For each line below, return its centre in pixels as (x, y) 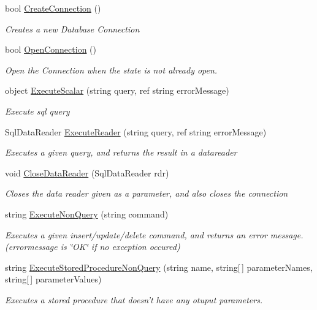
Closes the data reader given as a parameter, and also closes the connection (147, 193)
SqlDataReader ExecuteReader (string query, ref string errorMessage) (136, 131)
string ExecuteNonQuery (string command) (87, 214)
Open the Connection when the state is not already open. (111, 70)
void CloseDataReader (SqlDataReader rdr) (87, 172)
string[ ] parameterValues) (53, 279)
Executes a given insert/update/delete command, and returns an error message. (154, 234)
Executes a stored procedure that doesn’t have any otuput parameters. (134, 299)
